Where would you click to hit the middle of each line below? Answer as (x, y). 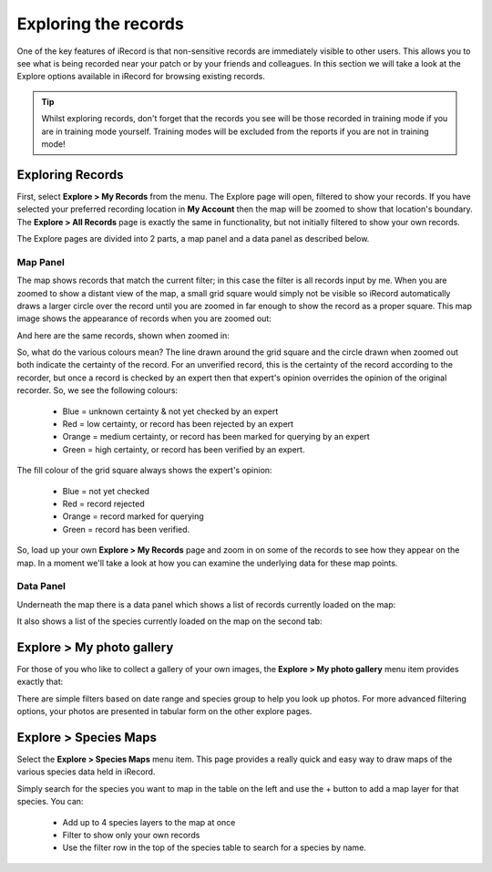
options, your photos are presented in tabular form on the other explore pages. (164, 711)
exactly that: (40, 682)
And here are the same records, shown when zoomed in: (123, 335)
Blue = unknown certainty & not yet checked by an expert (170, 411)
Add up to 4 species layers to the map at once (149, 822)
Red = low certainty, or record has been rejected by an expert (178, 424)
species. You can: (50, 802)
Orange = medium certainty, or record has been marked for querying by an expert (216, 437)
